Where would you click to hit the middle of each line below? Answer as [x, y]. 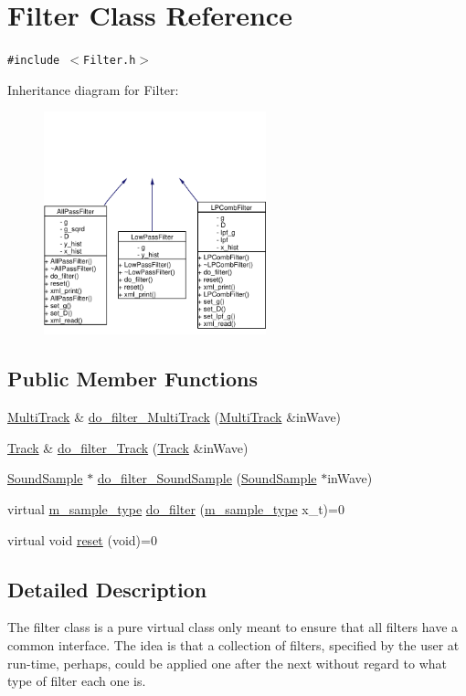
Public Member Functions [132, 379]
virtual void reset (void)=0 [82, 539]
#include [34, 61]
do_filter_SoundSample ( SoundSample [207, 478]
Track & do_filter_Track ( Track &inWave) [128, 447]
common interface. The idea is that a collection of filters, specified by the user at [233, 645]
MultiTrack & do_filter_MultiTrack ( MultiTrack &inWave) [175, 417]
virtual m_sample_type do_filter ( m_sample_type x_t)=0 [176, 509]
